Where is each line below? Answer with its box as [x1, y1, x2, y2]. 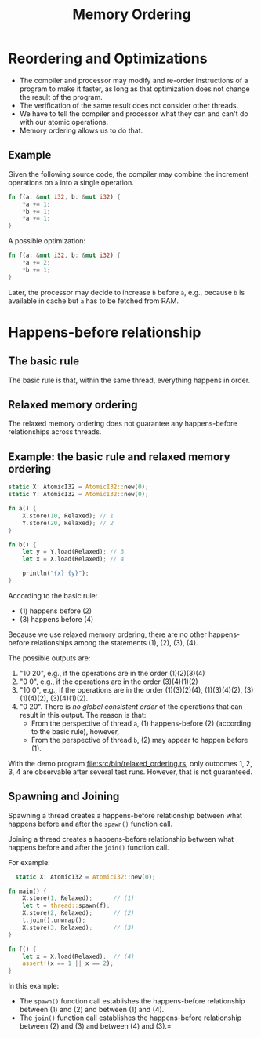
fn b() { [8, 540, 37, 549]
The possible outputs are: [8, 653, 91, 663]
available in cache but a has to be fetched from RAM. [8, 296, 179, 305]
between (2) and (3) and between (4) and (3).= [19, 1022, 172, 1031]
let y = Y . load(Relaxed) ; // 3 [22, 548, 125, 556]
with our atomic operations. [19, 117, 108, 126]
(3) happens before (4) [19, 614, 94, 623]
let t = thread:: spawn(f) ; [22, 901, 111, 910]
